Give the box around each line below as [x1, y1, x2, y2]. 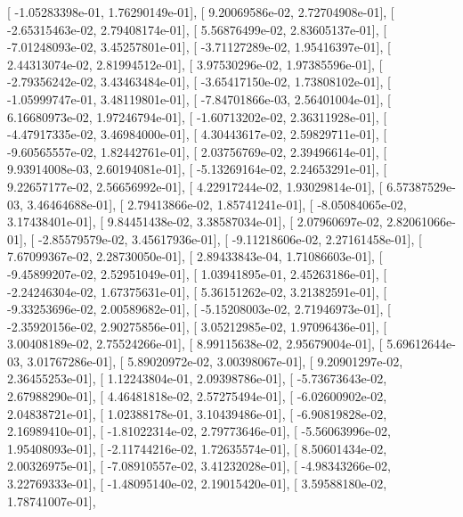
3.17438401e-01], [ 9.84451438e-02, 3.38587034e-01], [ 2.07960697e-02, [7, 212, 383, 231]
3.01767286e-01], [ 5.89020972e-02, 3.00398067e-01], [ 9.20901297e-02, [27, 351, 403, 370]
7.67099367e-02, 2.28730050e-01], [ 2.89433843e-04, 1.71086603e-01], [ [7, 247, 383, 266]
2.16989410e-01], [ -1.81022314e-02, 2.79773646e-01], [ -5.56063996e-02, [7, 422, 391, 440]
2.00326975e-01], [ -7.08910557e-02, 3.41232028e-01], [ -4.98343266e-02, [7, 456, 391, 475]
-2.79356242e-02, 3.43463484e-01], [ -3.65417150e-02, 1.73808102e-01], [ [7, 72, 391, 91]
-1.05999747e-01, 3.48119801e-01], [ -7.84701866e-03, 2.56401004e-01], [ [7, 89, 391, 108]
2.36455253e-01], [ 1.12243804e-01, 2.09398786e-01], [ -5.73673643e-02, [7, 369, 387, 388]
